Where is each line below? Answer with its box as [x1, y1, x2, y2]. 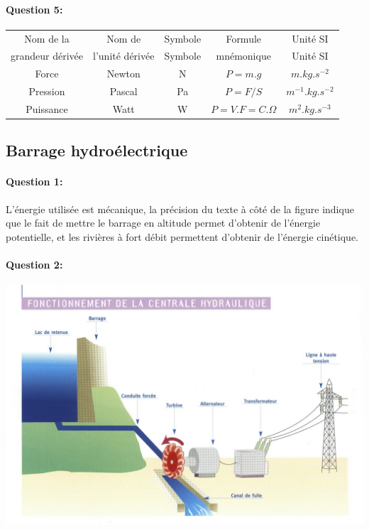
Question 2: [6, 256, 63, 271]
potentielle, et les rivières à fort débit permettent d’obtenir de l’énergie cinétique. [6, 229, 358, 244]
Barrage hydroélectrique [6, 139, 188, 161]
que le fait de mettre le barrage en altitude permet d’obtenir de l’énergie [6, 215, 321, 230]
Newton [106, 66, 141, 81]
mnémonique [216, 48, 271, 63]
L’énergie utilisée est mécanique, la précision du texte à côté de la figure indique [6, 201, 354, 216]
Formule [226, 31, 262, 45]
